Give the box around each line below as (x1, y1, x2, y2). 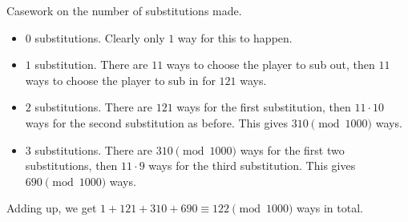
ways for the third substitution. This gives (148, 157, 356, 174)
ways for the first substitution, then (176, 99, 351, 115)
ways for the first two (240, 141, 345, 158)
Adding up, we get (6, 200, 97, 216)
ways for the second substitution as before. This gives (25, 114, 289, 131)
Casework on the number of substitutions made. (6, 2, 242, 18)
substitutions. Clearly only (34, 29, 165, 46)
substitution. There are (34, 56, 148, 73)
